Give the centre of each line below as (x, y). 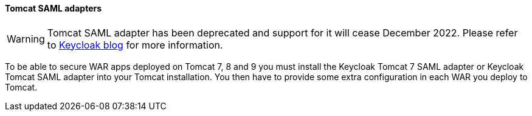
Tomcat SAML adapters (54, 8)
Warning (26, 39)
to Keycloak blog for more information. (135, 45)
